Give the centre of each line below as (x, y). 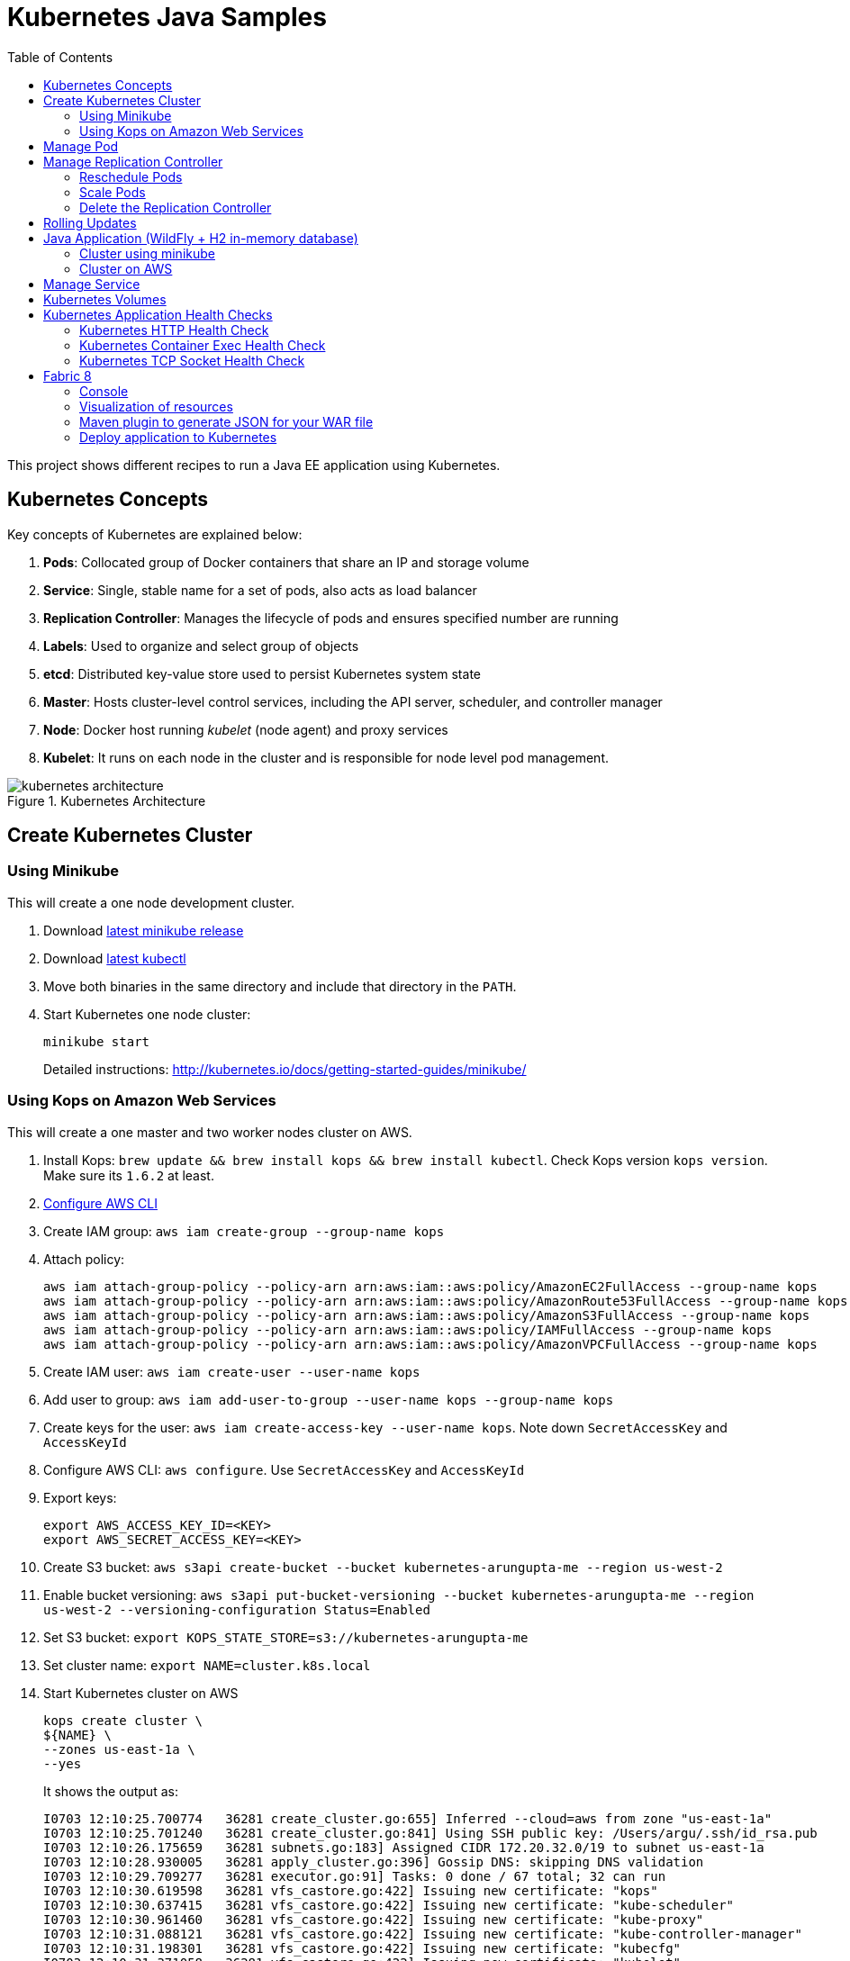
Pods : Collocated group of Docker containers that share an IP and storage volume (286, 562)
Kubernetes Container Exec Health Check (203, 345)
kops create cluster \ (123, 1720)
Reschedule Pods (131, 176)
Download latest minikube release (144, 930)
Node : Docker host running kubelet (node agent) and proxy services (246, 729)
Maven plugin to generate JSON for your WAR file (226, 421)
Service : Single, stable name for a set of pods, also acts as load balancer (260, 590)
